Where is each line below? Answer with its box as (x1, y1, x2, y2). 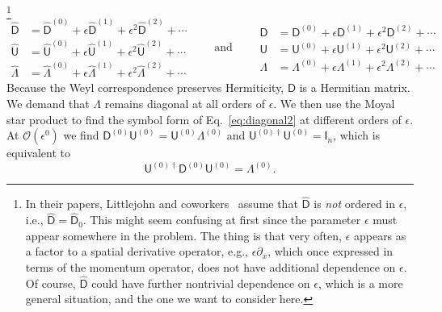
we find (63, 127, 99, 144)
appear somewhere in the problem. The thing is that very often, (25, 227, 342, 243)
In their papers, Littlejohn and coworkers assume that (25, 195, 298, 212)
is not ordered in (314, 195, 396, 212)
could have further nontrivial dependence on (91, 274, 310, 291)
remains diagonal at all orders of (104, 94, 265, 111)
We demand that (6, 94, 90, 111)
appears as (353, 227, 406, 243)
